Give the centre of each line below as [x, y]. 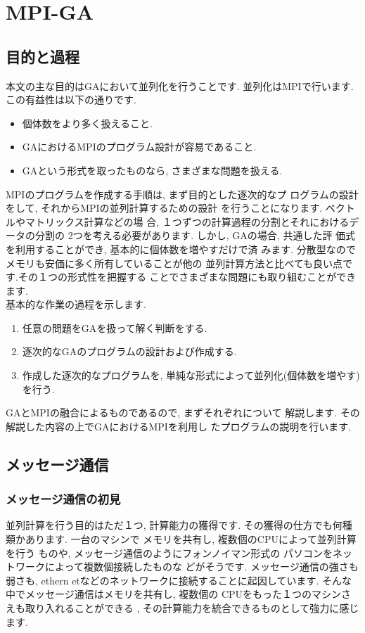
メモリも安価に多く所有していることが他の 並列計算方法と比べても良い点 [174, 263]
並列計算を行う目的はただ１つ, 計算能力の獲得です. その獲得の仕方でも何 [174, 525]
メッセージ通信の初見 [63, 499]
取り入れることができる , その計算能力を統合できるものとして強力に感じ [192, 608]
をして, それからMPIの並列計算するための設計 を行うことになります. [164, 208]
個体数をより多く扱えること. [87, 123]
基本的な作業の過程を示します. [76, 304]
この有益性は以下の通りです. [71, 100]
